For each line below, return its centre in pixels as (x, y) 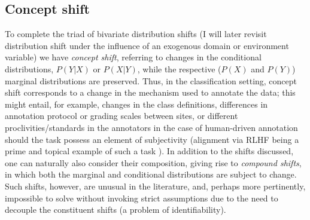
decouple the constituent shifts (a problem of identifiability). (116, 210)
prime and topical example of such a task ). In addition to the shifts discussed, (149, 151)
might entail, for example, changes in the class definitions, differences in (136, 104)
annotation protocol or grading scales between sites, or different (121, 116)
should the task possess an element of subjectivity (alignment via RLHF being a (152, 139)
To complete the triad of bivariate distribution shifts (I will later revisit (136, 34)
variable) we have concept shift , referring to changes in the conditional (133, 57)
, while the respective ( (179, 68)
